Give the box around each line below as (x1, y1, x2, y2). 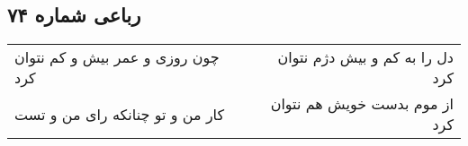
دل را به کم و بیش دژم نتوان (277, 47, 454, 68)
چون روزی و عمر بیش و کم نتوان (14, 47, 220, 68)
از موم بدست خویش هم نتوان (270, 93, 454, 115)
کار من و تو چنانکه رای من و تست (14, 103, 225, 125)
